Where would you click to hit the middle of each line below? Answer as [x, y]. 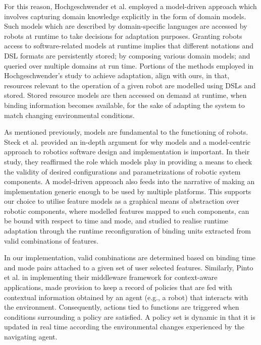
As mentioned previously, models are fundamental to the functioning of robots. [126, 132]
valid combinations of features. [51, 240]
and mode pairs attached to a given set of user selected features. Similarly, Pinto [129, 267]
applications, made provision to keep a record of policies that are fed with [118, 287]
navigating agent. [31, 336]
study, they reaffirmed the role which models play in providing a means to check [128, 161]
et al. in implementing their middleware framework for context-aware [111, 277]
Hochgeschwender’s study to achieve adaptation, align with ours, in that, [117, 75]
